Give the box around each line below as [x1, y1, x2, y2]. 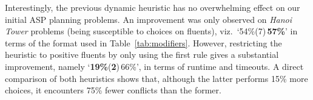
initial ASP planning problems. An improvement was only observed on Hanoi [5, 13, 292, 25]
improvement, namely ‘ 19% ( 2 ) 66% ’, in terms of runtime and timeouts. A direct [5, 60, 304, 72]
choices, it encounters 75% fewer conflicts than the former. [5, 84, 221, 96]
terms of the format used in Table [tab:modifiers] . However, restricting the [5, 36, 282, 49]
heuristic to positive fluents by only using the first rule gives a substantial [5, 48, 279, 61]
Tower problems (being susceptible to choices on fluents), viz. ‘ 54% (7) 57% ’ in [5, 25, 298, 37]
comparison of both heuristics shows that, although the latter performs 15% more [5, 72, 308, 84]
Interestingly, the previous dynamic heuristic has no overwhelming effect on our [5, 1, 300, 13]
